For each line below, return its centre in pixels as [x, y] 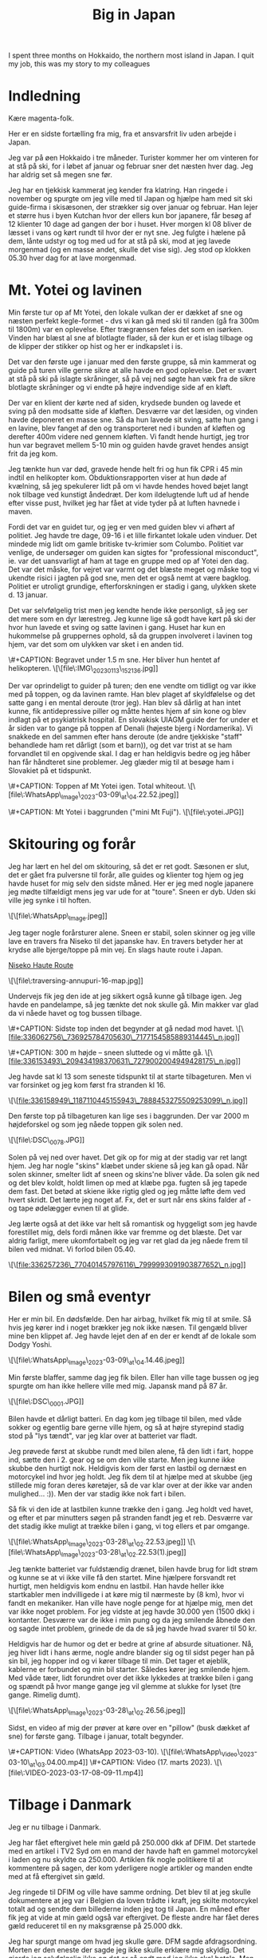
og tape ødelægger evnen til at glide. [69, 1208]
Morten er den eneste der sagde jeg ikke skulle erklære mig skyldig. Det [127, 1949]
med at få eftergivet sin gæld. [57, 1876]
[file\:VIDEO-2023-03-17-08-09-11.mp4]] [76, 1772]
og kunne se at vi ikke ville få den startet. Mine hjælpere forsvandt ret [122, 1578]
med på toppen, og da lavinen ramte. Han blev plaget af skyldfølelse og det [132, 694]
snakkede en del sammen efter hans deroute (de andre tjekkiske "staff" [126, 736]
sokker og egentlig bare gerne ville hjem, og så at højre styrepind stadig [126, 1427]
